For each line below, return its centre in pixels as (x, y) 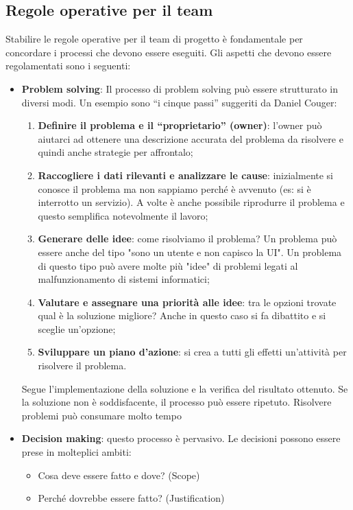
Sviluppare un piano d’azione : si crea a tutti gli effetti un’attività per (192, 352)
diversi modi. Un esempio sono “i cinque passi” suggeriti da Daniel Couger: (179, 102)
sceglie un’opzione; (77, 328)
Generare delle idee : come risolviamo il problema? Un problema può (187, 239)
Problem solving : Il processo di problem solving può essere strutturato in (180, 88)
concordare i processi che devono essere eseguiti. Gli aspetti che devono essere (169, 52)
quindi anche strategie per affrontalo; (115, 152)
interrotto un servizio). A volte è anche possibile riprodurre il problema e (191, 202)
